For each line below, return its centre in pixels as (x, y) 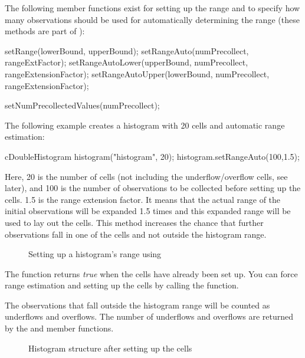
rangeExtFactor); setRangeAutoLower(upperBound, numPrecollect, (127, 62)
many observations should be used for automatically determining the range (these (152, 19)
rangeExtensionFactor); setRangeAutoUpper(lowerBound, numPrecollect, (137, 73)
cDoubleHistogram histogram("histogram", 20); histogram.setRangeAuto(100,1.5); (152, 156)
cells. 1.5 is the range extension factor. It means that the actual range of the (143, 199)
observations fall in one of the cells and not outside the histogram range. (136, 234)
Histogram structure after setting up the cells (110, 348)
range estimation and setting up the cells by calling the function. (122, 285)
